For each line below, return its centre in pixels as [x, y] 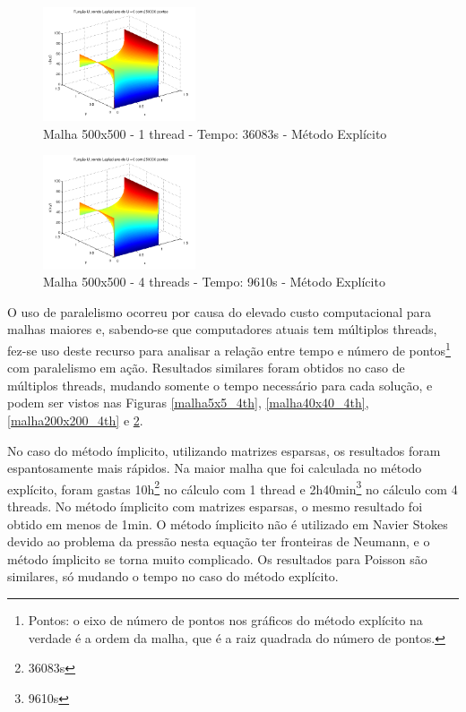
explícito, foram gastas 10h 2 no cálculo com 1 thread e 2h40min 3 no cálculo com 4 [233, 487]
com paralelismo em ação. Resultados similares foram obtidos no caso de [206, 368]
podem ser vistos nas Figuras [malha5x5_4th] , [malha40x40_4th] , [188, 403]
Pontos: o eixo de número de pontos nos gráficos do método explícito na [225, 619]
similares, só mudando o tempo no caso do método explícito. [173, 576]
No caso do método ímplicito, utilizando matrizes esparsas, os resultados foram [224, 450]
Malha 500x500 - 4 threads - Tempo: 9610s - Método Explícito [214, 282]
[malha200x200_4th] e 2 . [75, 420]
